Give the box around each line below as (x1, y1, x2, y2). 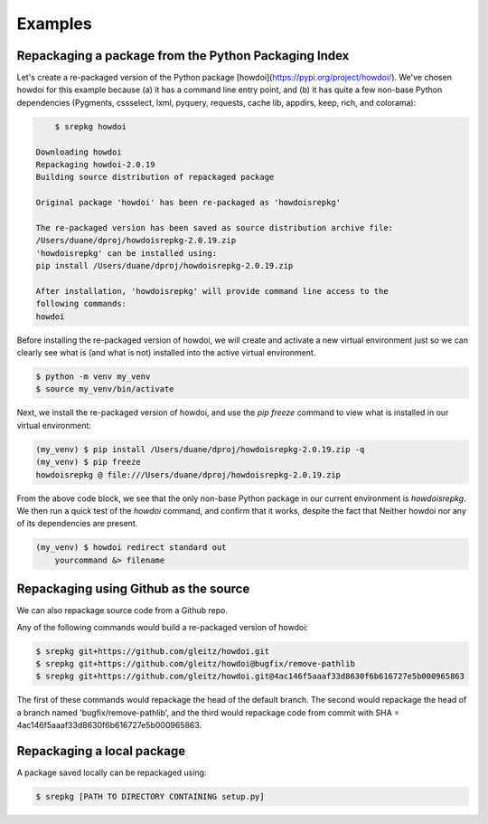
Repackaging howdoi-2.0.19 (35, 159, 155, 169)
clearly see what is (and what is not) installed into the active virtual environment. (16, 347, 316, 358)
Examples (16, 14, 92, 33)
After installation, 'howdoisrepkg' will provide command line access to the (35, 286, 389, 296)
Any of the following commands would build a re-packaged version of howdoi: (16, 621, 309, 632)
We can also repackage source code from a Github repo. (16, 605, 228, 616)
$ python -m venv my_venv (35, 372, 151, 382)
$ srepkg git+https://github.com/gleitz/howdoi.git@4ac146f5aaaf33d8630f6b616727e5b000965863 (35, 671, 465, 682)
